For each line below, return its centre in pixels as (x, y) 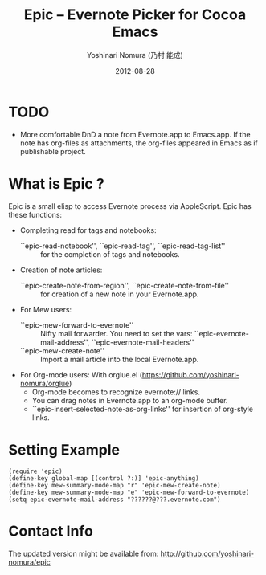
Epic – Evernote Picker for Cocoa (135, 15)
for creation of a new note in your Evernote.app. (119, 294)
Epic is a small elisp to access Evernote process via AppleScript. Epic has (130, 206)
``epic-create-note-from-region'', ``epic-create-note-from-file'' (124, 285)
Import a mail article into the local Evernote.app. (119, 359)
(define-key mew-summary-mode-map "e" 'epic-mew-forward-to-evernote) (129, 492)
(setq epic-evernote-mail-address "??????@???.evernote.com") (115, 500)
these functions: (35, 214)
